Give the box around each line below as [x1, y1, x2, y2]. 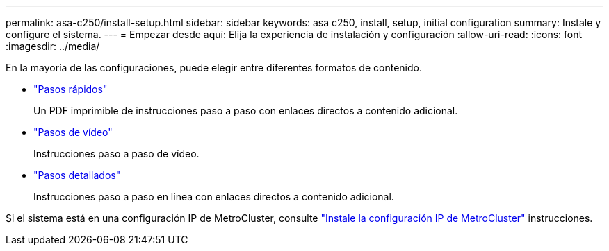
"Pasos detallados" [33, 169, 121, 181]
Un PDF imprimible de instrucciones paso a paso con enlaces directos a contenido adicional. [33, 105, 458, 116]
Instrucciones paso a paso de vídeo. [33, 148, 200, 159]
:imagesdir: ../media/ [6, 40, 100, 52]
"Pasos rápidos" [33, 83, 108, 95]
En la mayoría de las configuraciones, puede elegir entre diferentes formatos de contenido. [6, 62, 422, 73]
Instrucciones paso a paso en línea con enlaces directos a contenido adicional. [33, 191, 394, 202]
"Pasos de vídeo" [33, 126, 113, 138]
